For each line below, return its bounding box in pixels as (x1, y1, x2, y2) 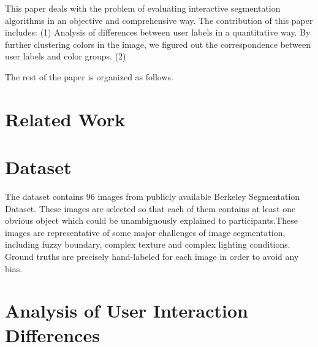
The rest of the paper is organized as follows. (5, 70, 173, 83)
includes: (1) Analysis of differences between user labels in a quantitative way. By (5, 26, 311, 39)
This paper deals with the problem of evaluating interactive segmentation (5, 2, 281, 14)
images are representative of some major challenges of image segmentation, (5, 226, 286, 238)
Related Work (5, 106, 126, 131)
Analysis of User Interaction (5, 298, 248, 323)
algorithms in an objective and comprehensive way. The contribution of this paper (5, 13, 313, 26)
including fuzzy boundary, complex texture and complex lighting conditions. (5, 238, 290, 251)
